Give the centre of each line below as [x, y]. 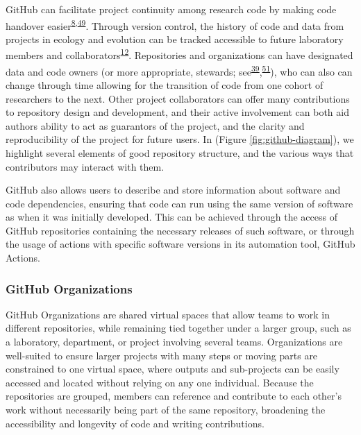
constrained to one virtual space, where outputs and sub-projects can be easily [173, 369]
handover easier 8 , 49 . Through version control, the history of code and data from [175, 24]
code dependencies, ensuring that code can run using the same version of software [179, 203]
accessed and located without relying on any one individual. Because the [160, 382]
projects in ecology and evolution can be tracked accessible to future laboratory [175, 39]
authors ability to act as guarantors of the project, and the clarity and [155, 125]
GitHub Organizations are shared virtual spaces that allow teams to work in [168, 314]
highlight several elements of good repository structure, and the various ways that [180, 152]
